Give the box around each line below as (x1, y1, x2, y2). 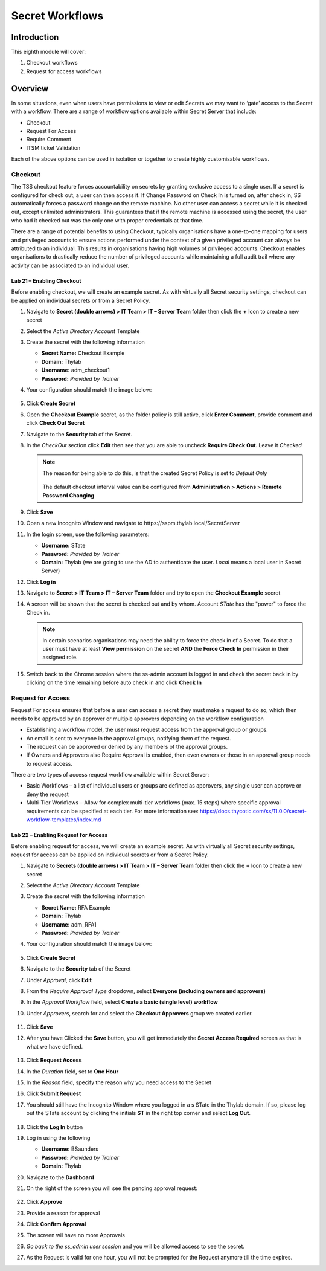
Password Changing (42, 491, 95, 499)
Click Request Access (26, 1056, 82, 1064)
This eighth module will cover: (11, 48, 86, 56)
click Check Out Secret (26, 419, 85, 427)
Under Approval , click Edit (26, 976, 92, 983)
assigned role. (42, 653, 78, 661)
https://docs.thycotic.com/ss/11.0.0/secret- (199, 807, 307, 815)
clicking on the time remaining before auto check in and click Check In (26, 679, 202, 686)
